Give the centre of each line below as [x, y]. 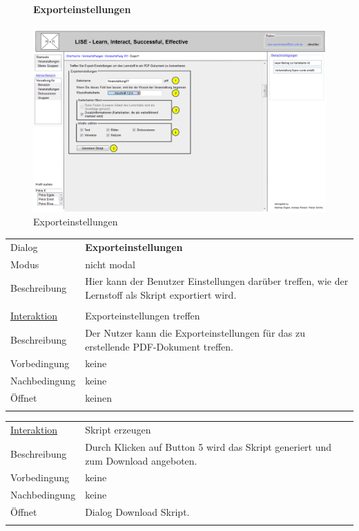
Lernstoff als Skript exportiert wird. [161, 295]
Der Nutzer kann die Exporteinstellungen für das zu [195, 332]
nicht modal [110, 264]
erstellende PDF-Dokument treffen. [159, 346]
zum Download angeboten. [141, 460]
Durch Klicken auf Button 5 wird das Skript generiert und [208, 447]
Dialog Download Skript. [137, 512]
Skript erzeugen [118, 430]
